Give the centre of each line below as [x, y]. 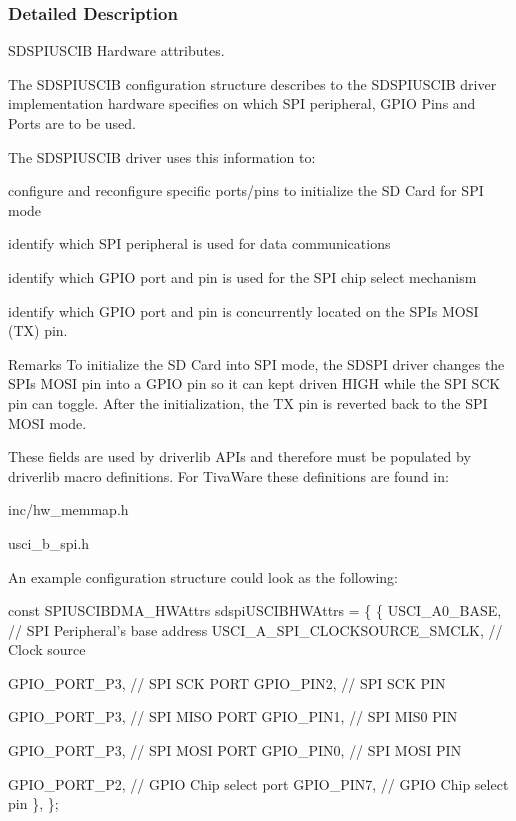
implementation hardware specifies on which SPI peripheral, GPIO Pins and [242, 103]
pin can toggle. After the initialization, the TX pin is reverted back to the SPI [248, 402]
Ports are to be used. [72, 123]
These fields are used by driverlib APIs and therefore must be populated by [239, 456]
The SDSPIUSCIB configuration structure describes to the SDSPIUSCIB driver [252, 83]
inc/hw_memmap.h [68, 509]
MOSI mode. [47, 422]
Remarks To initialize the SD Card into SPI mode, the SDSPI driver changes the [256, 363]
